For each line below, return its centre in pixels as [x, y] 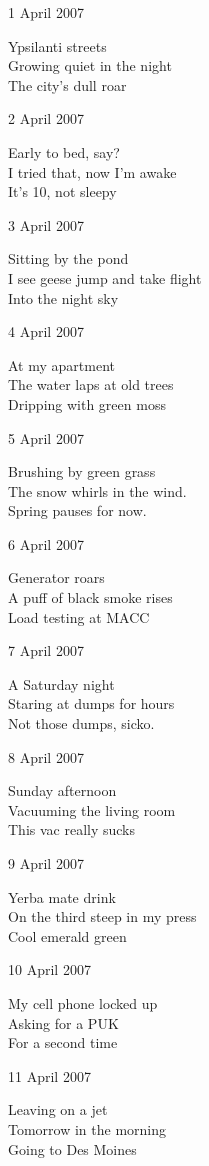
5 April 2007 [46, 437]
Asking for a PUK [63, 1022]
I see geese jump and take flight [105, 277]
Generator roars [56, 577]
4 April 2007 [46, 331]
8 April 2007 [46, 756]
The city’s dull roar [67, 84]
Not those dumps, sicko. [81, 723]
